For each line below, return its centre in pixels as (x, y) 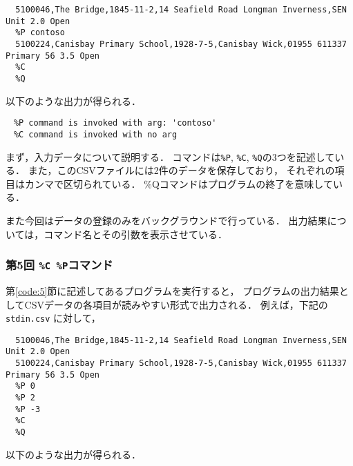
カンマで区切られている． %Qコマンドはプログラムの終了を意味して (179, 183)
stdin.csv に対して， (53, 318)
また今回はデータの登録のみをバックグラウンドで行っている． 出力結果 (166, 220)
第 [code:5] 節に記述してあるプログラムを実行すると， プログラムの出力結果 (172, 290)
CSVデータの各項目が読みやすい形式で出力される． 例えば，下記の (176, 304)
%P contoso (40, 33)
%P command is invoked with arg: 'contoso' (115, 123)
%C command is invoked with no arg (95, 134)
